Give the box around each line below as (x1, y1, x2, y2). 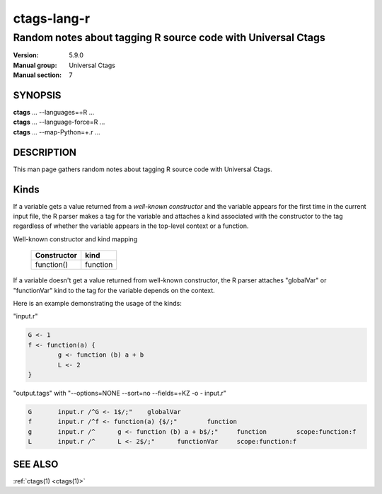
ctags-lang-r (13, 11, 91, 26)
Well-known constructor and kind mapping (13, 234, 138, 243)
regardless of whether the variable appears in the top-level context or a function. (13, 222, 249, 230)
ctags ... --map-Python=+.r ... (13, 127, 100, 136)
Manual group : (13, 61, 57, 69)
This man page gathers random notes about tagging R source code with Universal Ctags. (13, 165, 272, 173)
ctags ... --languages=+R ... (13, 108, 95, 117)
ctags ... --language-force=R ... (13, 117, 105, 127)
